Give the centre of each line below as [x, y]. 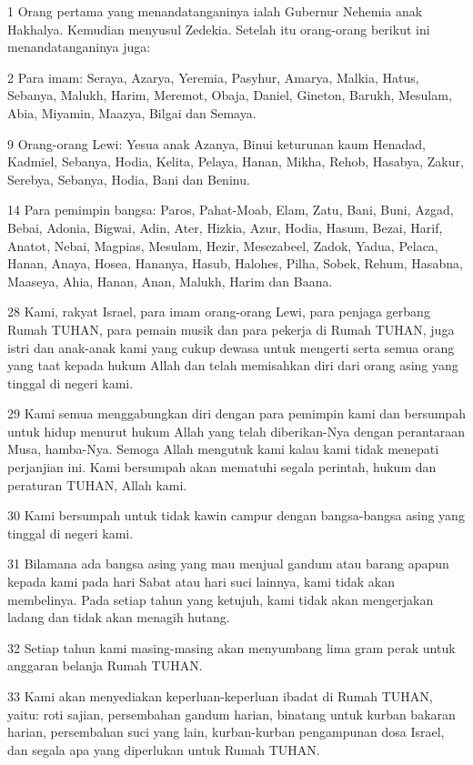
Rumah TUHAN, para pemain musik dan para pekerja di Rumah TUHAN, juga [231, 329]
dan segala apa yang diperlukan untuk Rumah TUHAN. [164, 749]
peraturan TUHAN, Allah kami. [97, 484]
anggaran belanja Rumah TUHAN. [105, 665]
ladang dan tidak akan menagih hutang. [119, 617]
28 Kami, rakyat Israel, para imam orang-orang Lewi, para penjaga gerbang [219, 312]
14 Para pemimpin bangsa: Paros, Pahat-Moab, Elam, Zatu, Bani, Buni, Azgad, [231, 210]
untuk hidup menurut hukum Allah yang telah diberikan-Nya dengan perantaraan [236, 431]
